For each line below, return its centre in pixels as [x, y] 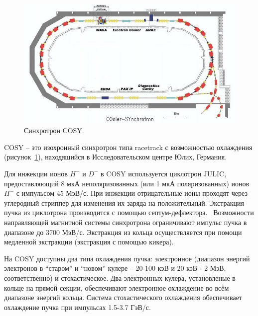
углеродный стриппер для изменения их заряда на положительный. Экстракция [124, 202]
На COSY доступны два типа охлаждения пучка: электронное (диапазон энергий [127, 258]
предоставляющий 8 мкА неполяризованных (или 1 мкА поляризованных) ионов [127, 183]
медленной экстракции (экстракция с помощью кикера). [89, 242]
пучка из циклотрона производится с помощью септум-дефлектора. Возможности [129, 212]
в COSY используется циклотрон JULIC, [164, 173]
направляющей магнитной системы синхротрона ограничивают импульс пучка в [126, 222]
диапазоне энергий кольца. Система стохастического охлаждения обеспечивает [123, 297]
